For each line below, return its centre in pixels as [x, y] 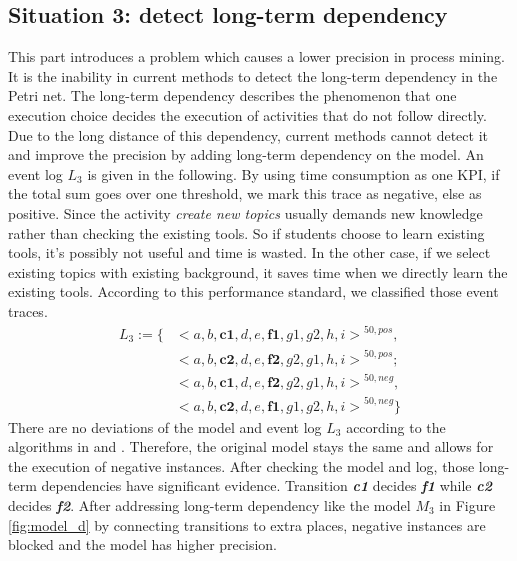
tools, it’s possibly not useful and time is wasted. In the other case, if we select [249, 252]
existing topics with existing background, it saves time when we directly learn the [258, 271]
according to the [396, 426]
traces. [28, 310]
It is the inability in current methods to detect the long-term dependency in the [253, 75]
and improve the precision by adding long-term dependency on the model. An [246, 154]
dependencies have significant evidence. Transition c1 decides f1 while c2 [266, 485]
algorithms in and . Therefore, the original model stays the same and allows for [251, 446]
